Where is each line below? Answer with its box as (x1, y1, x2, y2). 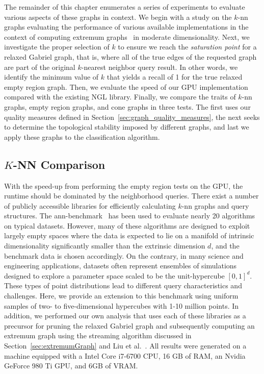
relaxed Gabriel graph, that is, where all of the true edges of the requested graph (4, 51, 257, 62)
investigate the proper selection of (4, 41, 110, 52)
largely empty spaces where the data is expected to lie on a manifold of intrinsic (4, 230, 254, 241)
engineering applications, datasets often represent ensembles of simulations (4, 260, 237, 271)
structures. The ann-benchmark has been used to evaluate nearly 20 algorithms (4, 210, 255, 221)
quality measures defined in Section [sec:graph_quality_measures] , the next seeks (4, 111, 260, 122)
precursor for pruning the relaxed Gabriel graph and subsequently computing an (4, 320, 255, 331)
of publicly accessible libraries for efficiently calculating (4, 200, 176, 211)
